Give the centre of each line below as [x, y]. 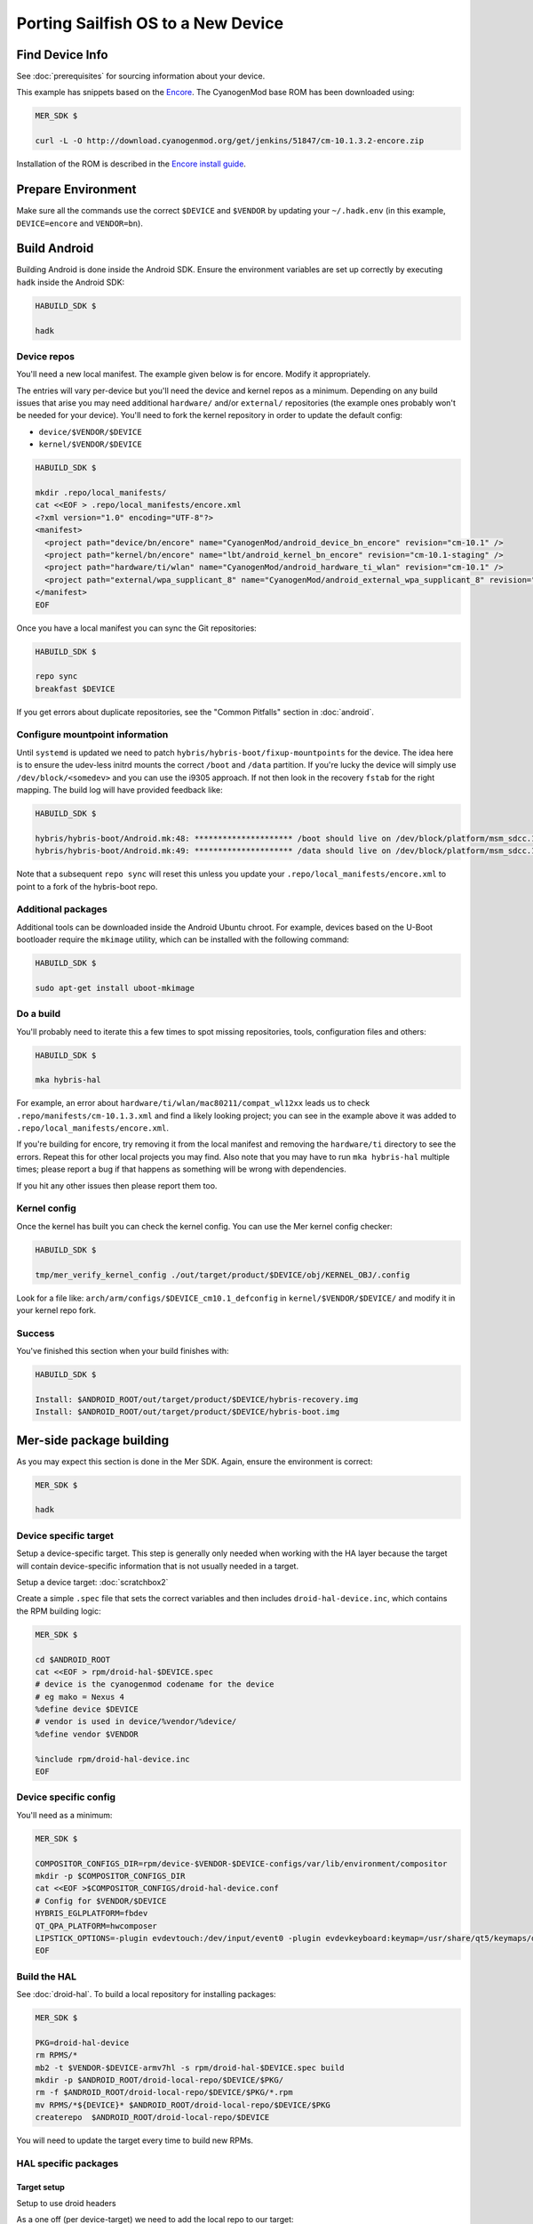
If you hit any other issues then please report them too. [117, 1185]
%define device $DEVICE [87, 1709]
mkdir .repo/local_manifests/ [101, 493]
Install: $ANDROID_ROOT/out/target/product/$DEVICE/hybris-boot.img [187, 1412]
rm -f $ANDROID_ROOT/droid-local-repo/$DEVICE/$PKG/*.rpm [164, 2092]
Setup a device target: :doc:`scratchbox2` [92, 1582]
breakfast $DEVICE [75, 689]
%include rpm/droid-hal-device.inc [112, 1759]
